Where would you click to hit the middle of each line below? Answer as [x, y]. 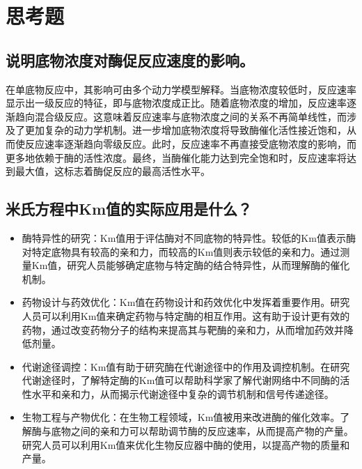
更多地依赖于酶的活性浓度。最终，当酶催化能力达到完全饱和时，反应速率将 [176, 157]
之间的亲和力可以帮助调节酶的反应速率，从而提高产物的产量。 [212, 431]
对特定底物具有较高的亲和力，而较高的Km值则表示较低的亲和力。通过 [181, 251]
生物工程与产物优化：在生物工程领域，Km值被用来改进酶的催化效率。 [181, 417]
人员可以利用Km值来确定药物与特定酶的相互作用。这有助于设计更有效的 [186, 315]
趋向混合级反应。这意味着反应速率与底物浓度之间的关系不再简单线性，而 [181, 116]
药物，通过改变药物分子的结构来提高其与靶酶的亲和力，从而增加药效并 [183, 329]
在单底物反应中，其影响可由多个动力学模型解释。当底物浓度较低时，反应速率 [181, 89]
